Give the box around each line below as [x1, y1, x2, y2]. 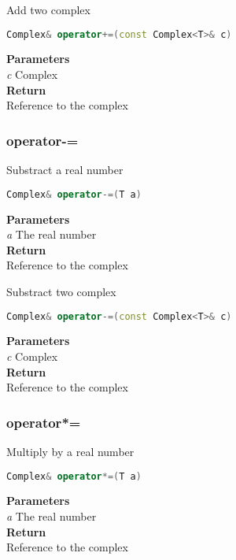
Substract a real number [6, 161, 124, 178]
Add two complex [6, 2, 90, 17]
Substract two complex [6, 283, 116, 299]
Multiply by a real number [6, 443, 135, 459]
